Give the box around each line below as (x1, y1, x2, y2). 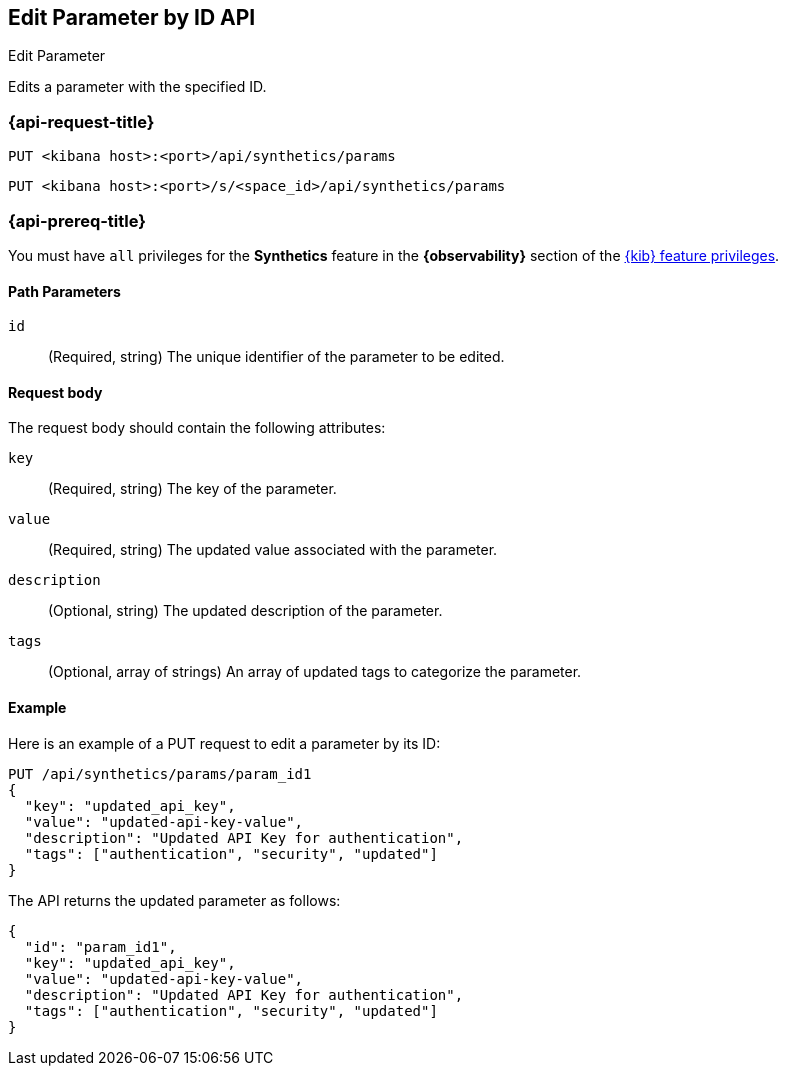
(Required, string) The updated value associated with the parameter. (48, 541, 498, 559)
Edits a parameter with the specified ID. (8, 78, 267, 96)
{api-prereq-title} (8, 210, 146, 231)
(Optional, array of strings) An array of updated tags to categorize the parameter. (48, 663, 582, 681)
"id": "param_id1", (24, 938, 177, 955)
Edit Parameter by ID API (8, 5, 256, 30)
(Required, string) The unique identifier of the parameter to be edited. (48, 348, 505, 366)
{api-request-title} (8, 111, 155, 132)
